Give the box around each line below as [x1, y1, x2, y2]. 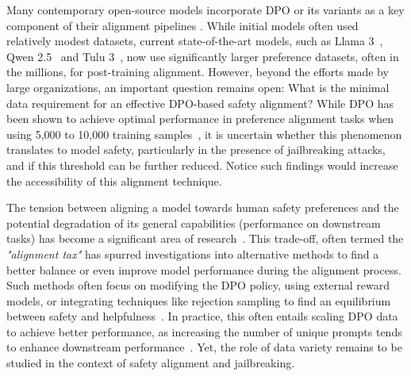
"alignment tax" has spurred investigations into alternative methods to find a [6, 245, 379, 262]
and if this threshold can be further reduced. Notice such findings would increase [6, 156, 398, 173]
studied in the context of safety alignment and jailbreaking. [6, 355, 295, 371]
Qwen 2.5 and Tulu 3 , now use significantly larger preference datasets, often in [6, 48, 399, 64]
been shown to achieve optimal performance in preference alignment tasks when [6, 110, 394, 127]
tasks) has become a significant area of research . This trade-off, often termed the [6, 230, 404, 247]
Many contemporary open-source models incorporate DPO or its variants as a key [6, 2, 405, 17]
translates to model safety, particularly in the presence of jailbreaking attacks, [6, 141, 386, 158]
